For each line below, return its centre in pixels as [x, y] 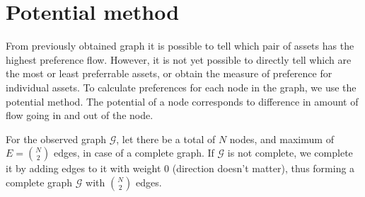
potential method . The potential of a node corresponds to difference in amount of [182, 101]
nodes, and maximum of [282, 139]
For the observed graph [56, 139]
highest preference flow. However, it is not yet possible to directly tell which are [179, 59]
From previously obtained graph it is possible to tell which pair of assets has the [180, 46]
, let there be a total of [166, 139]
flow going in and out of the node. [80, 115]
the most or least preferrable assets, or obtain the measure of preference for [169, 73]
